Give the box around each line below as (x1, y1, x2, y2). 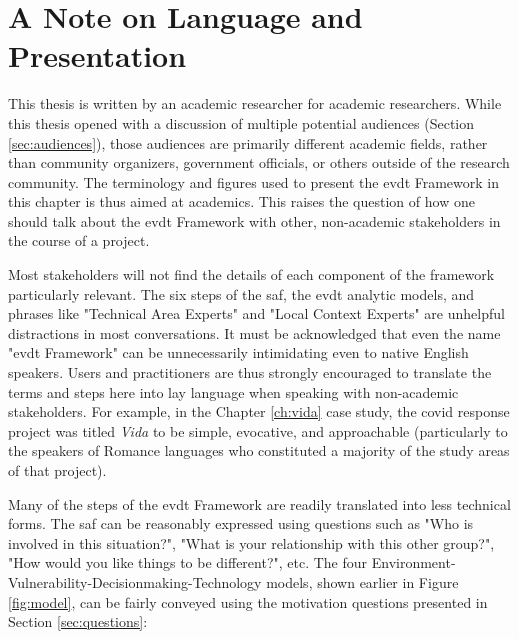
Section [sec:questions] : (8, 611, 148, 632)
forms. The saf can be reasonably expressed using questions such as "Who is (8, 513, 474, 534)
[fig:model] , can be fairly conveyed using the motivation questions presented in (8, 591, 488, 612)
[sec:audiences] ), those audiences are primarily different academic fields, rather (8, 132, 488, 153)
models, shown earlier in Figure (266, 571, 459, 592)
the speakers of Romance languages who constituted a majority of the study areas (8, 440, 510, 461)
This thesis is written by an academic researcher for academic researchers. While (8, 93, 502, 114)
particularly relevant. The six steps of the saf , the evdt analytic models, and (8, 283, 475, 304)
